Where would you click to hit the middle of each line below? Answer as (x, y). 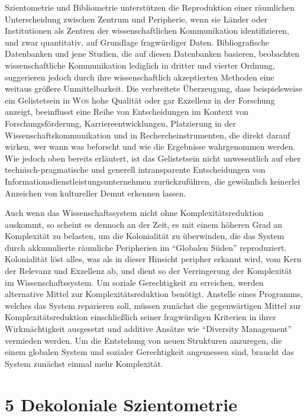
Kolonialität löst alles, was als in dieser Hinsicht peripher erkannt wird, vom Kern (153, 259)
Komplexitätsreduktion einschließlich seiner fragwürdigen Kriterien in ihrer (140, 317)
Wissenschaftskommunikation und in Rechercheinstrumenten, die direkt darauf (148, 135)
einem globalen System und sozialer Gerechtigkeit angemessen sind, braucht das (149, 352)
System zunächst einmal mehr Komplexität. (84, 363)
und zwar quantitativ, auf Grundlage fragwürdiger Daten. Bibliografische (137, 42)
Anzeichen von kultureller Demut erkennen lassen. (96, 193)
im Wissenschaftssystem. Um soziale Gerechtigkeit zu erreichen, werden (134, 282)
